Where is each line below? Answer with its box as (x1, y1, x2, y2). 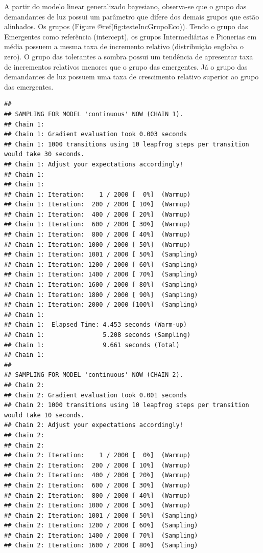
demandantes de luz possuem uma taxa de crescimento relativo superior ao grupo (4, 71, 259, 82)
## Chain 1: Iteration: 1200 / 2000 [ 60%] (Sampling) (4, 261, 198, 268)
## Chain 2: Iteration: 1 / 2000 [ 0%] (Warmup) (4, 452, 191, 459)
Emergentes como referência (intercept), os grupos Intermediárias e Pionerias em (4, 31, 257, 41)
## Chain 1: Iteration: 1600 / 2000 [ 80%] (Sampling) (4, 281, 198, 289)
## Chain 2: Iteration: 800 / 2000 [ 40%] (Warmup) (4, 492, 191, 499)
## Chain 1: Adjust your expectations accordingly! (4, 160, 183, 168)
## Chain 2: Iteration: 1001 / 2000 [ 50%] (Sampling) (4, 512, 198, 519)
